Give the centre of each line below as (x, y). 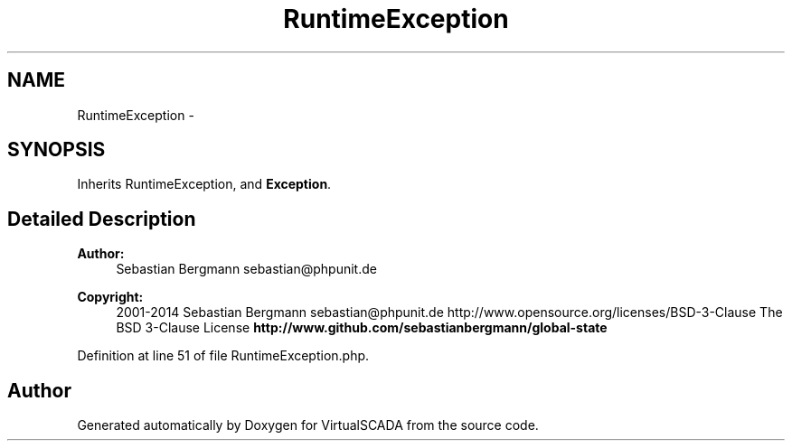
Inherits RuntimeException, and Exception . (204, 184)
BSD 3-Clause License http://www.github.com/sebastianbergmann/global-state (362, 328)
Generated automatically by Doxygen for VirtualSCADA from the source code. (308, 425)
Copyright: (110, 297)
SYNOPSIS (57, 150)
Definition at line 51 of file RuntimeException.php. (223, 356)
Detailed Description (102, 219)
